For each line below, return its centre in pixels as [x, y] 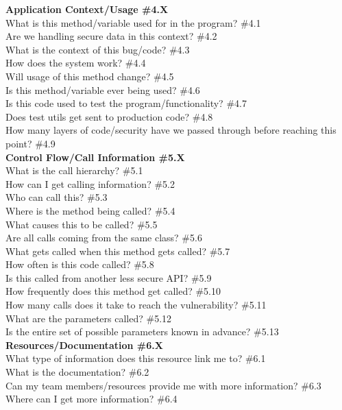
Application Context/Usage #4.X [87, 9]
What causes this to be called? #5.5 [82, 224]
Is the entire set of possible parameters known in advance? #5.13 [142, 331]
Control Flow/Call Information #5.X [95, 157]
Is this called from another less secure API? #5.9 [109, 277]
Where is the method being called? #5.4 [90, 210]
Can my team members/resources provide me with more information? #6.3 [163, 385]
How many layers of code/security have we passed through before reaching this [171, 130]
